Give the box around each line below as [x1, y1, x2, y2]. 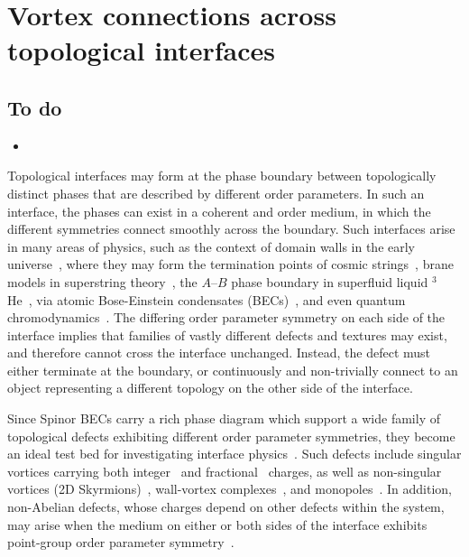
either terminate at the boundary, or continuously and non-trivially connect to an [7, 360, 458, 379]
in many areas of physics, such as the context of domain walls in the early [7, 237, 416, 255]
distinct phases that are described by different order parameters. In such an [7, 183, 425, 202]
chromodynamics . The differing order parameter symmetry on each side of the [7, 308, 446, 327]
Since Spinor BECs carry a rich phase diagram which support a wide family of [7, 409, 440, 428]
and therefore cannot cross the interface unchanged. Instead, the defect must [7, 343, 431, 362]
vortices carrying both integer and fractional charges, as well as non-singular [7, 461, 442, 480]
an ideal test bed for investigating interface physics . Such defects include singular [7, 444, 462, 463]
